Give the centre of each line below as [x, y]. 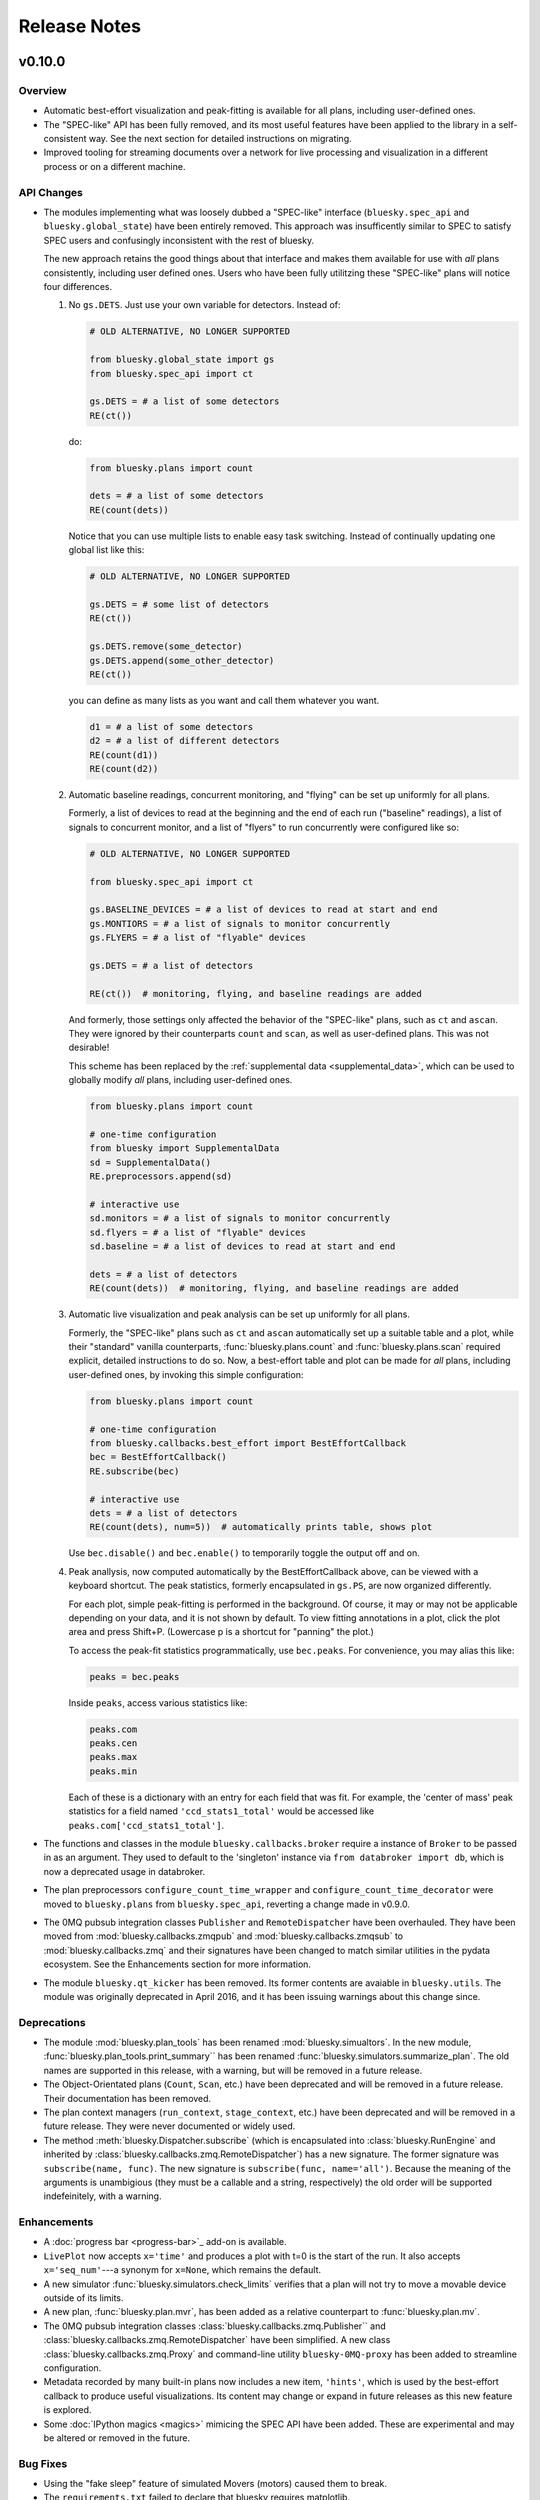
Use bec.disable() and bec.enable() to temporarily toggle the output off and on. [244, 1553]
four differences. [78, 286]
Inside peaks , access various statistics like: [158, 1702]
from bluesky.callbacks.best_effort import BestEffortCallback [248, 1443]
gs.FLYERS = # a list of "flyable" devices [198, 938]
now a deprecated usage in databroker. [124, 1871]
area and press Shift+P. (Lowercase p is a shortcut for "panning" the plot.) [221, 1632]
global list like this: [106, 550]
